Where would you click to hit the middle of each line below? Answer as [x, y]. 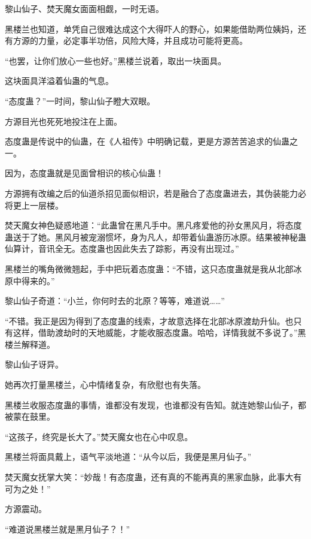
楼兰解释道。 [30, 344]
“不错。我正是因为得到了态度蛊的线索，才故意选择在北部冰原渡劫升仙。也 [149, 320]
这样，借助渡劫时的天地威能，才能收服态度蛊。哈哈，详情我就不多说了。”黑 [159, 332]
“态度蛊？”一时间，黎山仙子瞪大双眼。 [80, 100]
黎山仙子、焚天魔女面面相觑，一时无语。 [84, 8]
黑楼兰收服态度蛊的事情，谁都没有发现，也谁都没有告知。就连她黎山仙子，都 [155, 404]
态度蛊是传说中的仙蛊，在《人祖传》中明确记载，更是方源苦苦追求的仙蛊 [147, 141]
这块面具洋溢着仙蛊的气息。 [59, 81]
